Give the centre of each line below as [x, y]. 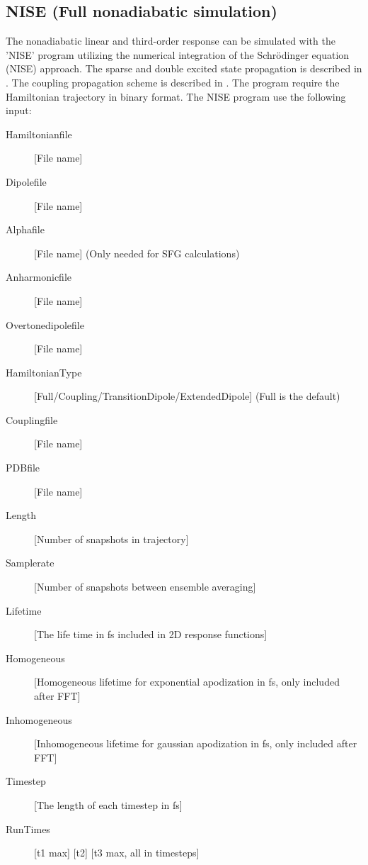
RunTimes [28, 828]
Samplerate [30, 563]
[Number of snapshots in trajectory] [111, 538]
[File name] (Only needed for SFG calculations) [137, 253]
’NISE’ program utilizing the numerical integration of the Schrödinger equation [178, 54]
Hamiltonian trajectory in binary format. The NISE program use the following [176, 96]
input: [19, 110]
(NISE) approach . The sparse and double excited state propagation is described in [184, 68]
